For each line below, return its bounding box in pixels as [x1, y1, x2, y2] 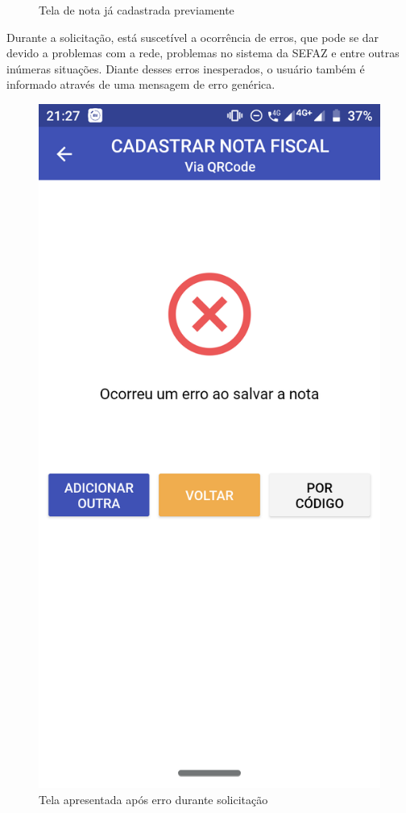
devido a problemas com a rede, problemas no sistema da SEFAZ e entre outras [6, 44, 400, 61]
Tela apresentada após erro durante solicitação [39, 790, 268, 807]
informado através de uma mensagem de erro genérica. [6, 76, 275, 93]
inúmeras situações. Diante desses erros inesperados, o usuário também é [6, 60, 365, 77]
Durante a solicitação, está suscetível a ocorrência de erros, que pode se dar [6, 28, 379, 45]
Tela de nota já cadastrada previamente [39, 2, 234, 18]
